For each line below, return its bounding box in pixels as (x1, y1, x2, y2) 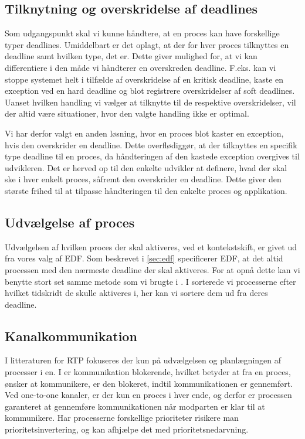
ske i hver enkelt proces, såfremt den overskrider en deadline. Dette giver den (5, 173, 282, 185)
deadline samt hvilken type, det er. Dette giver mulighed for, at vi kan (5, 50, 257, 62)
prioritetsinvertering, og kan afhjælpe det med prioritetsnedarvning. (5, 423, 249, 435)
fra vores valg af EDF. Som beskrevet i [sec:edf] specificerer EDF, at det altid (5, 252, 283, 264)
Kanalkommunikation (5, 326, 137, 345)
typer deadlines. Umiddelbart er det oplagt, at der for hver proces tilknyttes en (5, 38, 289, 50)
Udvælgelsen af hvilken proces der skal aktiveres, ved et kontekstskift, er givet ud (5, 240, 297, 253)
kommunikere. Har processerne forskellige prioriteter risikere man (5, 411, 239, 424)
